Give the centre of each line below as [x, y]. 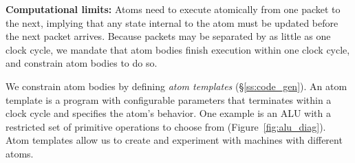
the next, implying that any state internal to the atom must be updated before [172, 22]
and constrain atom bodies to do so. [82, 63]
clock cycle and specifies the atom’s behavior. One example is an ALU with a [168, 113]
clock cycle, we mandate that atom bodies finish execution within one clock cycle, [178, 49]
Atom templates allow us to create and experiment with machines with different [174, 140]
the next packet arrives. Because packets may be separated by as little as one [168, 36]
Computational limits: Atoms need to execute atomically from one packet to [173, 9]
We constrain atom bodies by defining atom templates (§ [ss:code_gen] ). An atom [176, 86]
